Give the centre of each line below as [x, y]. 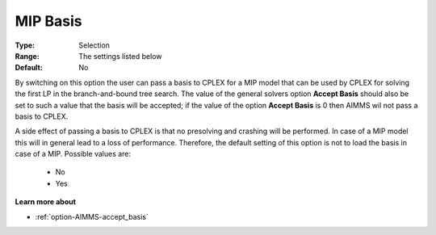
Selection [94, 45]
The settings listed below [120, 56]
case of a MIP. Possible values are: [73, 154]
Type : [25, 45]
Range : [27, 56]
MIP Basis [48, 21]
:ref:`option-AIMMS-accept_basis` [92, 216]
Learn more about [46, 202]
